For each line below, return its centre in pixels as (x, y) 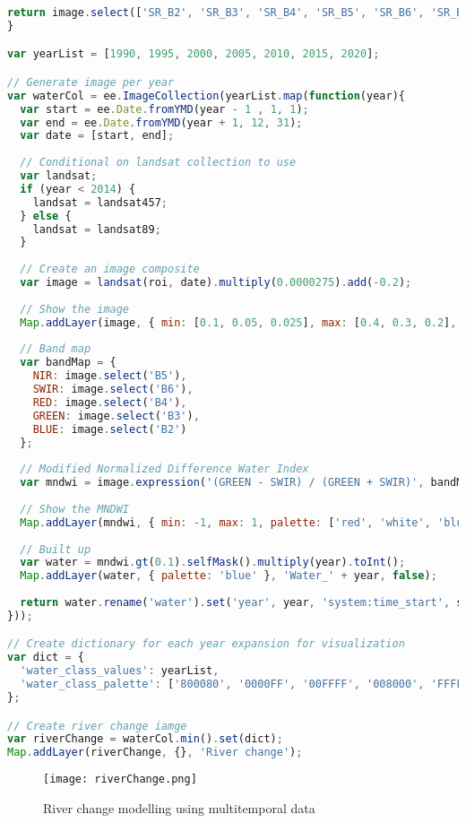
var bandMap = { (68, 363)
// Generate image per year (91, 82)
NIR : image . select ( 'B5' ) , (110, 376)
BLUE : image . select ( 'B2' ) (110, 429)
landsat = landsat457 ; (100, 202)
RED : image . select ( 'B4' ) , (110, 402)
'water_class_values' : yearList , (120, 671)
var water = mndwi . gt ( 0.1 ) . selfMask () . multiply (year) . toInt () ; (213, 563)
